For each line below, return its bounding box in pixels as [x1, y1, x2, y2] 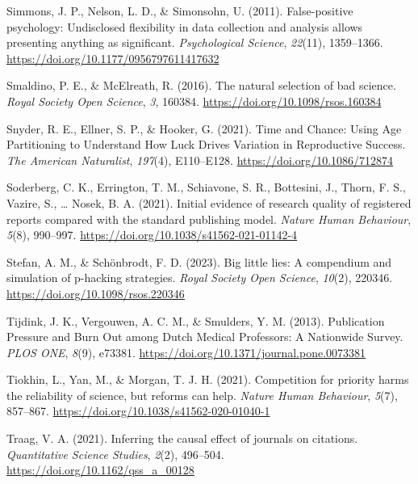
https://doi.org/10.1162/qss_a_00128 [6, 461, 194, 478]
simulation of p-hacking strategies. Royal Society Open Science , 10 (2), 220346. [6, 269, 393, 286]
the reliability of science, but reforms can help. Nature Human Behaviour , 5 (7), [6, 386, 398, 403]
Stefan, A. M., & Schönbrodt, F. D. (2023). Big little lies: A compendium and [6, 253, 392, 270]
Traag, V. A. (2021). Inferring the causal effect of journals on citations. [6, 430, 358, 447]
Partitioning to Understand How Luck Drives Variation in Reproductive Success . [6, 136, 406, 153]
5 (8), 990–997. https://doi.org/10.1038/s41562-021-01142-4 [6, 226, 298, 243]
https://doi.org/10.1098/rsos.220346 [6, 284, 185, 301]
